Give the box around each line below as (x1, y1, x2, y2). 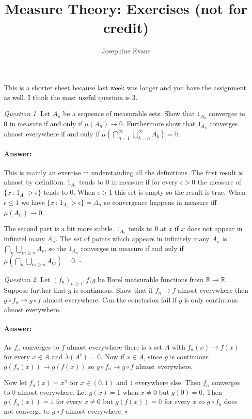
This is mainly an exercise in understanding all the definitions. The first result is (4, 167, 243, 177)
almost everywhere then (177, 285, 248, 295)
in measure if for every (111, 177, 178, 187)
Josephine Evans (101, 46, 151, 56)
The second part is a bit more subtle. (4, 223, 114, 234)
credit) (103, 17, 149, 37)
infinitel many (4, 234, 45, 244)
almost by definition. (4, 177, 65, 187)
